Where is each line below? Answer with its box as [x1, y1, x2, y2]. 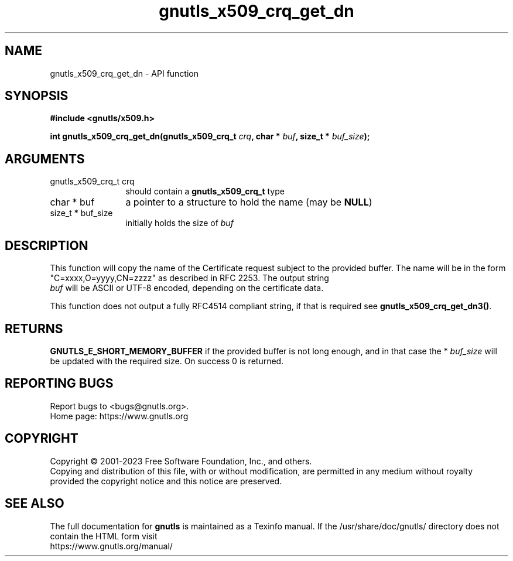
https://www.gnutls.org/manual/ [50, 541, 173, 551]
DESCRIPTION [5, 238, 88, 253]
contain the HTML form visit [50, 531, 158, 541]
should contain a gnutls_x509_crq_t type [125, 186, 285, 197]
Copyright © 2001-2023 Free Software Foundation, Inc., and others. [50, 456, 312, 466]
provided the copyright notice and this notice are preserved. [50, 476, 282, 486]
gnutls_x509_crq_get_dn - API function [50, 68, 199, 78]
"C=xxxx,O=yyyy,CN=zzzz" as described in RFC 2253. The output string [50, 273, 329, 283]
